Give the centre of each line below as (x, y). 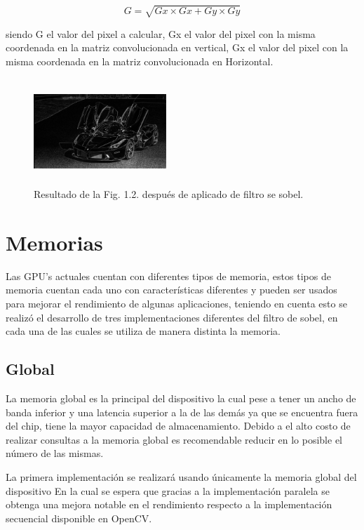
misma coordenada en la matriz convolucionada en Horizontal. (140, 61)
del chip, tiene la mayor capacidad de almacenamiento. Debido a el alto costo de (178, 426)
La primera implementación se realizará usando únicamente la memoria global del (181, 476)
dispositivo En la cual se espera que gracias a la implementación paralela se (168, 490)
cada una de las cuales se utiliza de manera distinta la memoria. (143, 331)
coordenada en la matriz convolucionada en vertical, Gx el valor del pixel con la (177, 47)
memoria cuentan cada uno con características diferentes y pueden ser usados (171, 290)
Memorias (54, 242)
